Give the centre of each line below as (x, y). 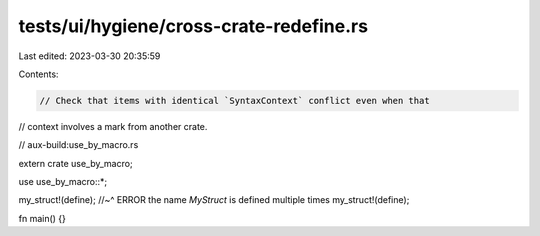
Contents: (38, 74)
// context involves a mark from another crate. (113, 126)
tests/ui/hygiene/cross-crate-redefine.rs (193, 26)
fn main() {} (42, 218)
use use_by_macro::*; (63, 182)
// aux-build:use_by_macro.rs (78, 145)
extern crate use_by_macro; (76, 163)
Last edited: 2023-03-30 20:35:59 (89, 56)
